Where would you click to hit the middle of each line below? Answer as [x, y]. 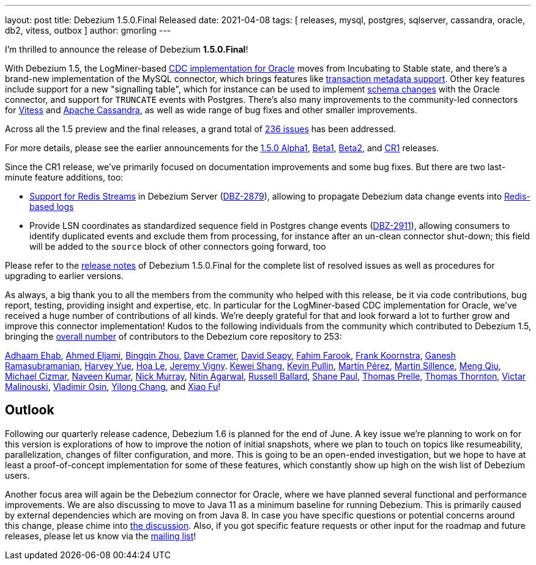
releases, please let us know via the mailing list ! [101, 536]
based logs [52, 207]
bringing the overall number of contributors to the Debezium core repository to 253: [173, 336]
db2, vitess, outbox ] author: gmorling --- [88, 30]
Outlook [30, 410]
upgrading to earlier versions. [64, 276]
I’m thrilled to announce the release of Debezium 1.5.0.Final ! [127, 49]
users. [17, 475]
